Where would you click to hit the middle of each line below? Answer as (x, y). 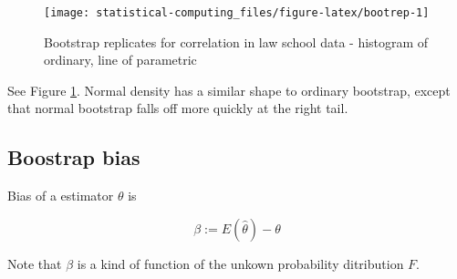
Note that (35, 263)
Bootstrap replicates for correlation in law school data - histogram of (236, 41)
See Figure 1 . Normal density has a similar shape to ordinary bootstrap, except (229, 90)
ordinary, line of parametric (120, 60)
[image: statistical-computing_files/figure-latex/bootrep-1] (237, 13)
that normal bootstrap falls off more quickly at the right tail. (178, 108)
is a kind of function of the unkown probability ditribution (240, 263)
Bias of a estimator (61, 196)
